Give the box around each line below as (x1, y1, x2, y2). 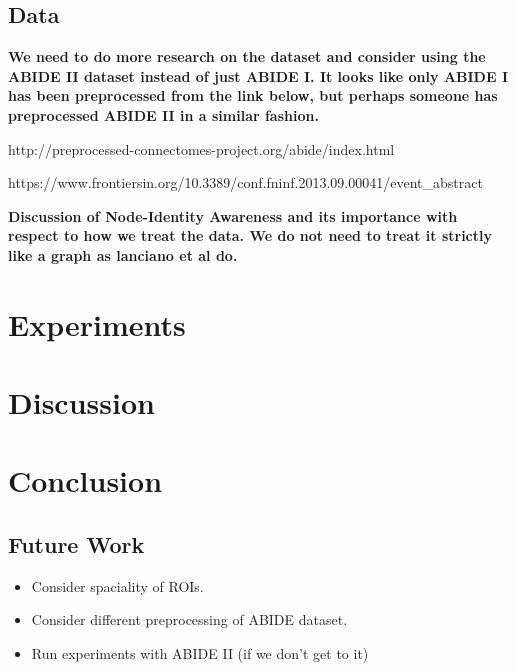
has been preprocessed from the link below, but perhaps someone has (8, 85, 498, 106)
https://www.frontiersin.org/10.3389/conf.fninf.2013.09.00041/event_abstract (8, 172, 483, 193)
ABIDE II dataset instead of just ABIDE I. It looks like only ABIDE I (8, 65, 509, 86)
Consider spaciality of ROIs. (31, 575, 204, 596)
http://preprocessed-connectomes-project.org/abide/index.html (8, 138, 395, 159)
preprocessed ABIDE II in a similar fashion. (8, 104, 319, 125)
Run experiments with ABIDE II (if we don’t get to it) (31, 643, 369, 664)
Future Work (8, 529, 145, 560)
